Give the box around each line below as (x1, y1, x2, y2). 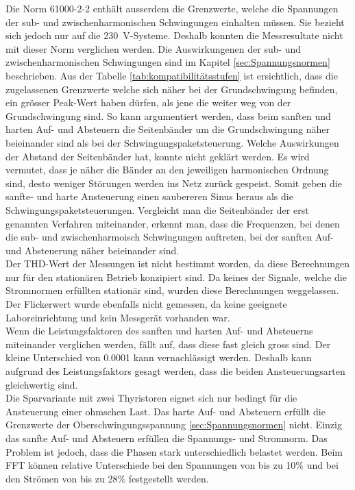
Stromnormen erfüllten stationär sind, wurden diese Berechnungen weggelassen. (5, 283, 339, 297)
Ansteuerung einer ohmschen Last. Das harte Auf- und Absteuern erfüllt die (5, 404, 326, 418)
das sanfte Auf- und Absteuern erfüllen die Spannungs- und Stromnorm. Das (5, 431, 328, 445)
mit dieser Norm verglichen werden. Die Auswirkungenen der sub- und (5, 41, 302, 56)
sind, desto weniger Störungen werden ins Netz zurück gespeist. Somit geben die (5, 175, 342, 190)
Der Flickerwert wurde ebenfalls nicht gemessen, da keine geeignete (5, 297, 287, 311)
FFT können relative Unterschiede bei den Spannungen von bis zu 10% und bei (5, 458, 339, 472)
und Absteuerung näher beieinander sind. (5, 243, 180, 257)
